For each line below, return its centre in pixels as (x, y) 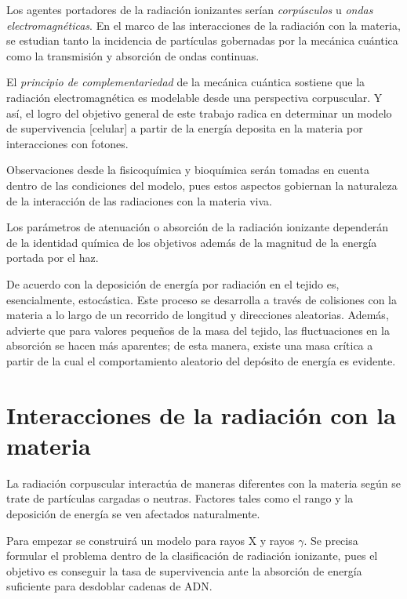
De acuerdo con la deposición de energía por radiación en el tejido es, (173, 283)
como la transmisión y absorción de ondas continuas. (133, 55)
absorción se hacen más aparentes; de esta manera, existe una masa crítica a (190, 345)
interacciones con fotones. (67, 143)
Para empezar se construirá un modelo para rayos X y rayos (151, 540)
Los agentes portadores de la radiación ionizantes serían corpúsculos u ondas (190, 9)
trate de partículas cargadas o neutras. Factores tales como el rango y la (180, 498)
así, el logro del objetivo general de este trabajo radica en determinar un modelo (199, 113)
